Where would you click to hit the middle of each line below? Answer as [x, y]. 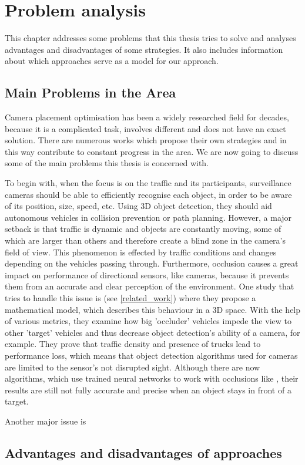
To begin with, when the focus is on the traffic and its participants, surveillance [148, 183]
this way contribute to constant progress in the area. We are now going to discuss [152, 151]
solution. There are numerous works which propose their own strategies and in [146, 140]
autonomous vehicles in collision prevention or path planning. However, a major [148, 217]
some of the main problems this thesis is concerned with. [107, 163]
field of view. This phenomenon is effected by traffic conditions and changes [141, 252]
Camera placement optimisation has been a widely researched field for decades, [147, 117]
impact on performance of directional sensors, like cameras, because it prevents [147, 274]
